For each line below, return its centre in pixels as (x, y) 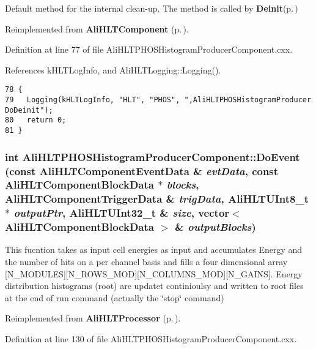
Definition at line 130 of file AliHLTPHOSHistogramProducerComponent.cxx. (151, 339)
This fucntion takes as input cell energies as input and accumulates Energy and (154, 250)
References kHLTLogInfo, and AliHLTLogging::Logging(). (113, 69)
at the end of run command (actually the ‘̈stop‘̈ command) (115, 297)
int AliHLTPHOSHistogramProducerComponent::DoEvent (152, 156)
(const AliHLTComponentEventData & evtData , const (142, 171)
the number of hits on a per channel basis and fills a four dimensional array (146, 262)
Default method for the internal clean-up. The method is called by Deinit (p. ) (152, 8)
